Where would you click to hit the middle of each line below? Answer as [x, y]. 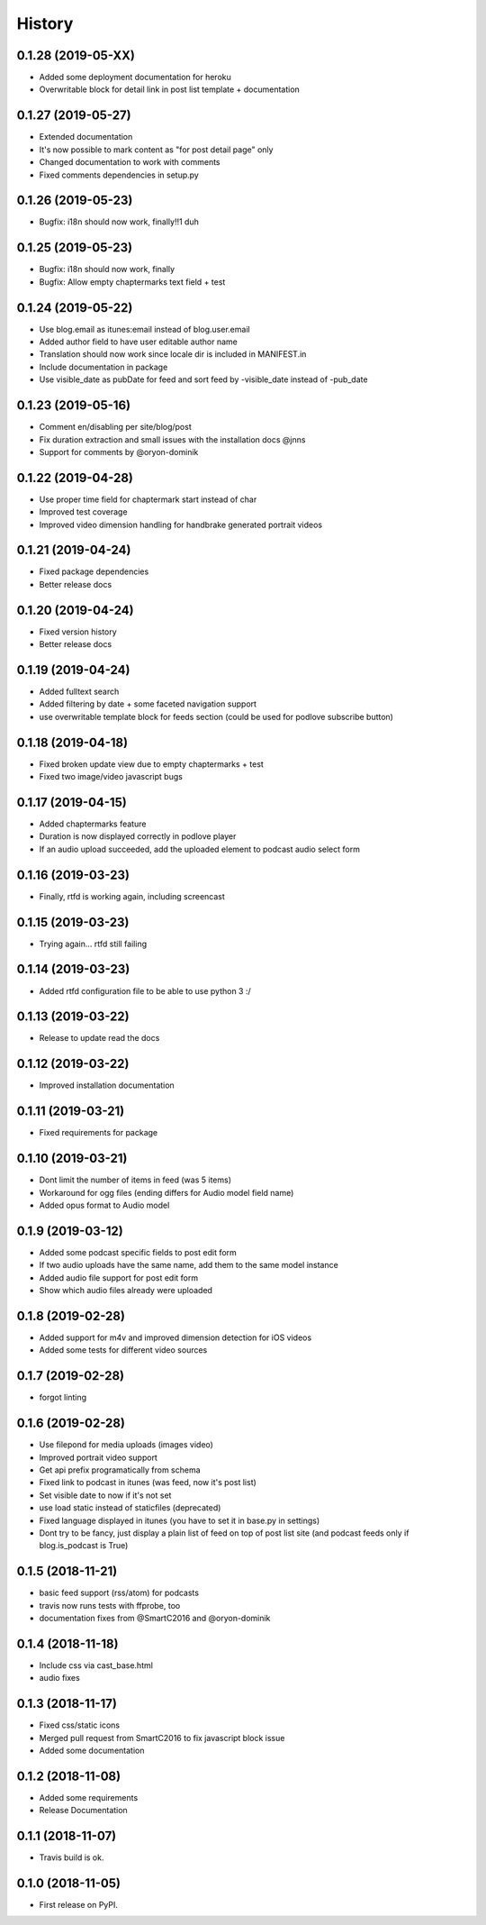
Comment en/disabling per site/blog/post [116, 427]
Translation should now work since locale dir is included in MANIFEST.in [173, 354]
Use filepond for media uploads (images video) [126, 1445]
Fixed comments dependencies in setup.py [119, 175]
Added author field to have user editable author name [139, 342]
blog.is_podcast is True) [84, 1546]
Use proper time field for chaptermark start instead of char [148, 499]
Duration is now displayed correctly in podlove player [138, 836]
